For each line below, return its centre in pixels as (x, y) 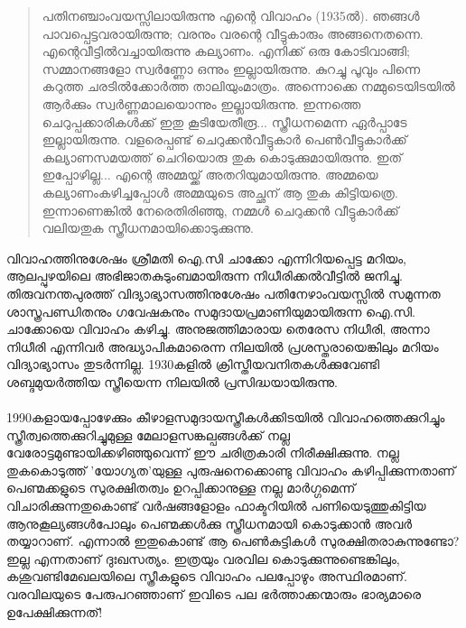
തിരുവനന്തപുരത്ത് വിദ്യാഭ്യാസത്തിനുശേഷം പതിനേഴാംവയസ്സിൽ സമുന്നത (224, 293)
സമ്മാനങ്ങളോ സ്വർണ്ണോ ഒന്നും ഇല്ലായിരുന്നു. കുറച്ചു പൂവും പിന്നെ (231, 68)
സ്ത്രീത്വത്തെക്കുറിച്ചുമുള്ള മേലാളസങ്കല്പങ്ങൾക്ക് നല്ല (148, 434)
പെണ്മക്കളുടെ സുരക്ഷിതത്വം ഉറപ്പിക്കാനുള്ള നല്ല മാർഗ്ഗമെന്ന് (181, 488)
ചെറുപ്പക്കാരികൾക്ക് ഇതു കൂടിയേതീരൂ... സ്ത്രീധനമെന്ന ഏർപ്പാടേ (224, 121)
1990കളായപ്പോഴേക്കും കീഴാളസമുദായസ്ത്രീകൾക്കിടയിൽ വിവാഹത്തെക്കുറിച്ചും (226, 417)
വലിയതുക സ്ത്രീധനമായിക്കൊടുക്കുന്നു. (148, 228)
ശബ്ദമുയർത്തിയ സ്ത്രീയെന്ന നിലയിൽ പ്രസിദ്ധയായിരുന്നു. (172, 381)
